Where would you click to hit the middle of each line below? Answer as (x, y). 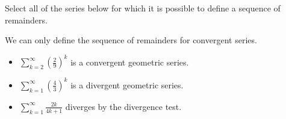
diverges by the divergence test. (123, 106)
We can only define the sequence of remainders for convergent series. (131, 40)
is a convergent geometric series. (130, 62)
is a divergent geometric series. (127, 84)
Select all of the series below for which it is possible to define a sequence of (143, 8)
